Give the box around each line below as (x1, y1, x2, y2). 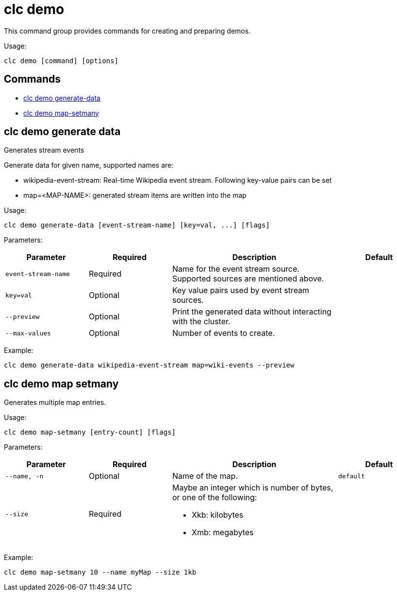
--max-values (5, 329, 51, 337)
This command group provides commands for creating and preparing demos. (4, 26, 251, 35)
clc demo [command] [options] (4, 56, 119, 65)
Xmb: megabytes (192, 527, 254, 538)
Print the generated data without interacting (172, 307, 331, 317)
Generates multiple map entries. (4, 398, 106, 407)
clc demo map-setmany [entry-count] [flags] (4, 428, 176, 437)
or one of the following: (172, 492, 257, 503)
